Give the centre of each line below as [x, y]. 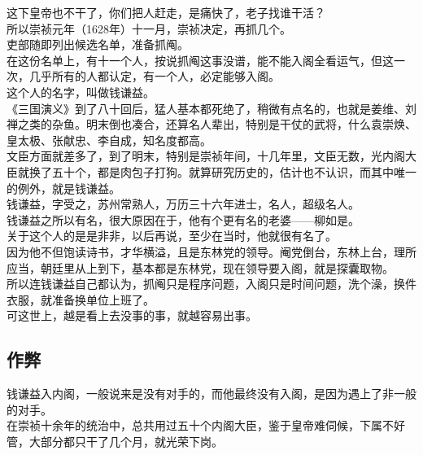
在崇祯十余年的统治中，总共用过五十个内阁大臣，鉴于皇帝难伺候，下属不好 [206, 425]
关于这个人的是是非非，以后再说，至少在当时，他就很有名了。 [172, 236]
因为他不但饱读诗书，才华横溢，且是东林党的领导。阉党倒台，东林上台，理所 [211, 251]
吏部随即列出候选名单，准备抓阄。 [98, 44]
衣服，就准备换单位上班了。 [81, 299]
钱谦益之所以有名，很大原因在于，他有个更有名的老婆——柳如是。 [183, 219]
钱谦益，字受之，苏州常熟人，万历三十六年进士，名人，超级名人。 [183, 204]
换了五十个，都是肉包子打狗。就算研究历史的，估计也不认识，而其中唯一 [222, 171]
